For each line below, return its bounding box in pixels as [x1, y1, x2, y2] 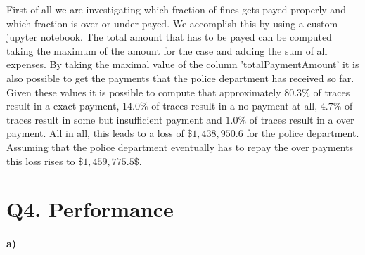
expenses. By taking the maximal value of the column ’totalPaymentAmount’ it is [6, 57, 359, 72]
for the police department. [246, 126, 359, 140]
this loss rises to [6, 153, 75, 168]
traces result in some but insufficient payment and [6, 112, 222, 126]
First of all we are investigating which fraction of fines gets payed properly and [6, 2, 346, 16]
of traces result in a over [249, 112, 354, 126]
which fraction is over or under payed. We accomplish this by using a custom [6, 15, 338, 30]
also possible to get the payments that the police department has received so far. [6, 70, 354, 85]
